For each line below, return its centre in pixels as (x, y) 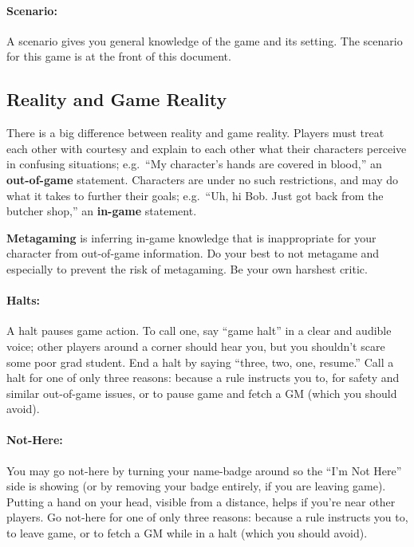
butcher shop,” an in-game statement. (102, 211)
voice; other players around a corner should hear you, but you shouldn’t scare (196, 346)
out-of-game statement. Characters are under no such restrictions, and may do (202, 179)
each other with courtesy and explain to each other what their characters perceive (207, 148)
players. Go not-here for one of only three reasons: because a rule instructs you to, (207, 517)
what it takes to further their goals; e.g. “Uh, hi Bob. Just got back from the (195, 195)
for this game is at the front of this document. (119, 56)
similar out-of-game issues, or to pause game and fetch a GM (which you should (202, 393)
